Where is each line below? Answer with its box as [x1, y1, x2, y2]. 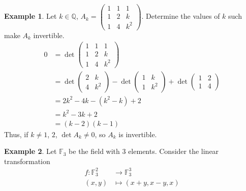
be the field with [69, 146, 120, 156]
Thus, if [4, 129, 28, 139]
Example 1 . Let [4, 11, 57, 21]
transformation [4, 155, 50, 166]
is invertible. [118, 129, 157, 139]
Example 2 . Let [4, 146, 57, 156]
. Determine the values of [141, 11, 220, 21]
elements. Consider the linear [128, 146, 219, 156]
